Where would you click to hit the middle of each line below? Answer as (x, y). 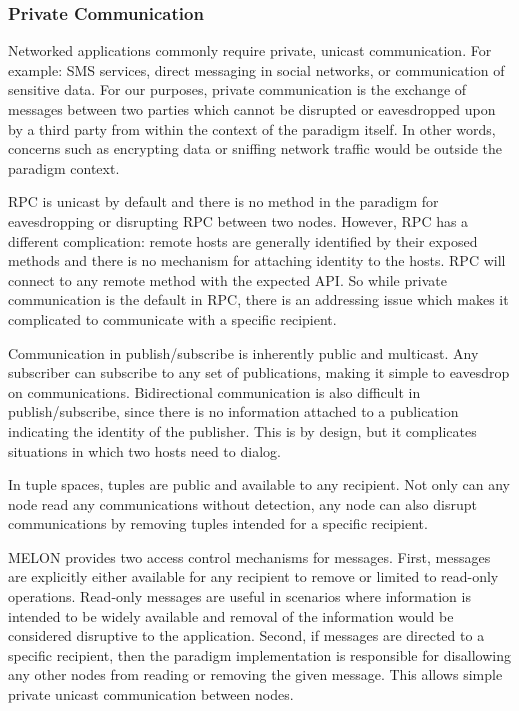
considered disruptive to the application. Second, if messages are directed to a (246, 635)
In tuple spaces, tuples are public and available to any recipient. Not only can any (259, 484)
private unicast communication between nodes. (151, 694)
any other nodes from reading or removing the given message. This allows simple (255, 674)
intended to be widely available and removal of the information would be (231, 615)
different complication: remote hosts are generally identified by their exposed (243, 240)
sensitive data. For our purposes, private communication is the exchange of (237, 89)
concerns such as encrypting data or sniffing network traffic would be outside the (255, 148)
